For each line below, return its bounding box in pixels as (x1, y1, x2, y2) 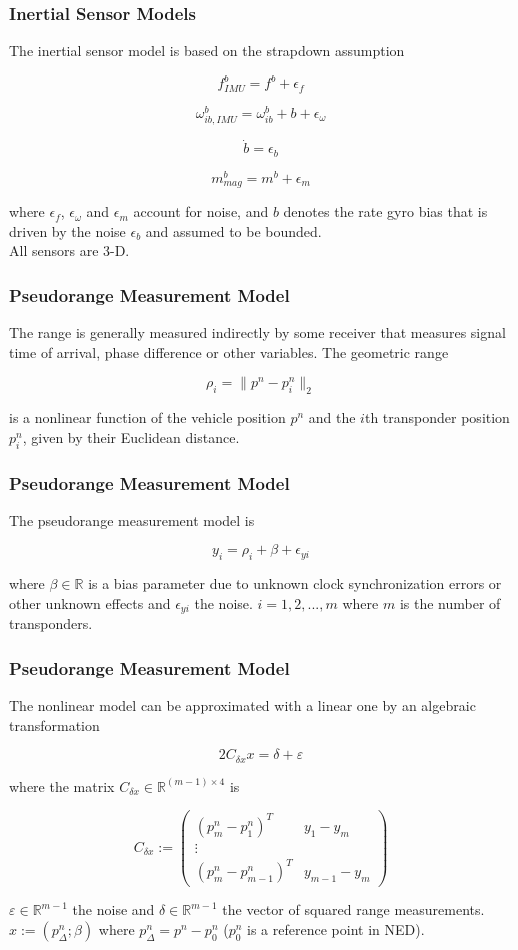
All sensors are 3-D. (9, 240, 130, 261)
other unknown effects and (9, 592, 171, 613)
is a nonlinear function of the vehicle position (9, 407, 286, 428)
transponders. (9, 613, 93, 634)
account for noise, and (133, 201, 269, 222)
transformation (9, 714, 100, 735)
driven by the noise (9, 220, 126, 241)
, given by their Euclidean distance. (22, 426, 240, 447)
